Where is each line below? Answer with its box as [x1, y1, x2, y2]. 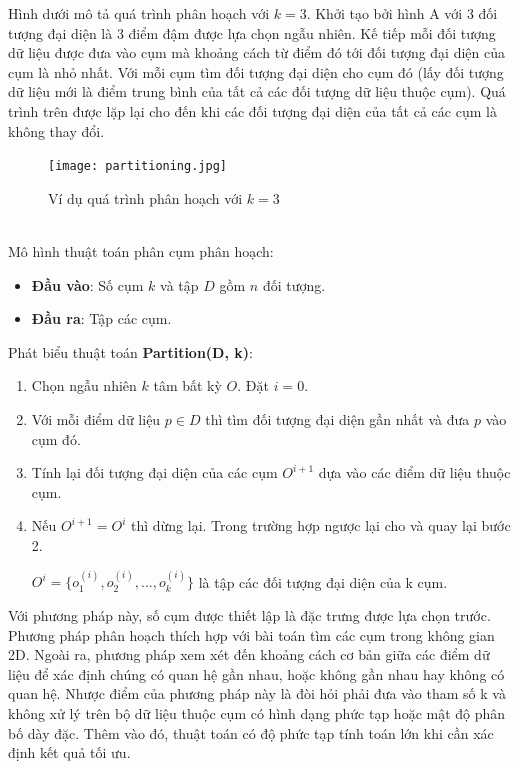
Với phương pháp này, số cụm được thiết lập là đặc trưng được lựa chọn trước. [8, 604, 491, 625]
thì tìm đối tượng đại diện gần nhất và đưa [205, 408, 470, 429]
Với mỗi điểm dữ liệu [31, 408, 161, 429]
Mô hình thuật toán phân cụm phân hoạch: [8, 241, 274, 261]
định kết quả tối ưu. [8, 742, 131, 763]
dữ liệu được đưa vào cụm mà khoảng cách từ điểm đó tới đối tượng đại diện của [8, 42, 506, 63]
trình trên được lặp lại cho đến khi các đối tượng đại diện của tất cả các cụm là [8, 100, 497, 121]
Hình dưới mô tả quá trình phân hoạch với [8, 3, 270, 23]
